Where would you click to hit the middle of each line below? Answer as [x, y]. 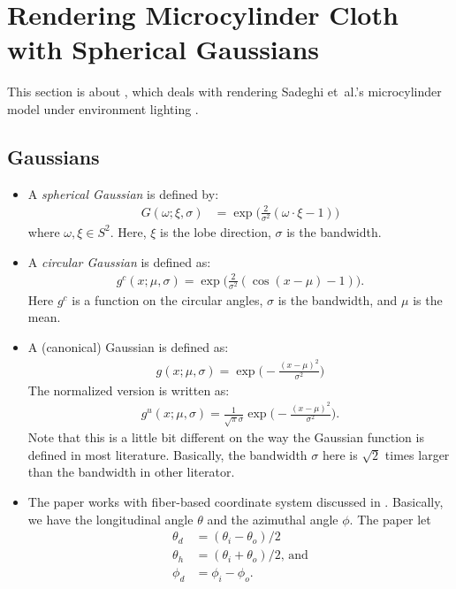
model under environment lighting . [103, 108]
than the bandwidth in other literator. [131, 472]
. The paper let [390, 519]
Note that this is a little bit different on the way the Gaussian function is [226, 437]
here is [340, 454]
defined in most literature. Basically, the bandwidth [167, 454]
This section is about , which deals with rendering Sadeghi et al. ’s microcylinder [224, 92]
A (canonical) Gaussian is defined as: [128, 347]
